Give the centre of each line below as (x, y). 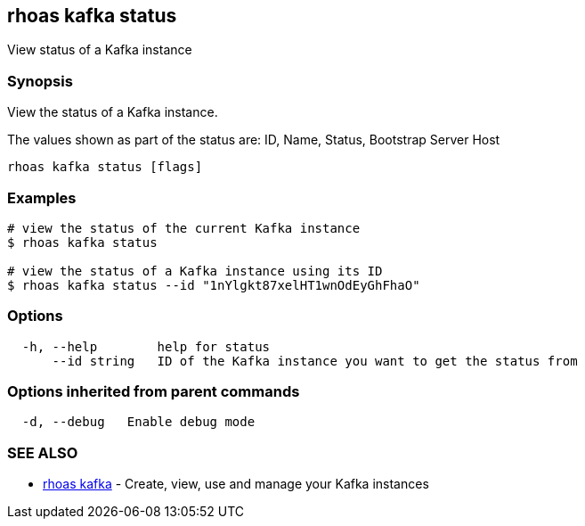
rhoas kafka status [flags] (105, 167)
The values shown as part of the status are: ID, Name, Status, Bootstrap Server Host (254, 140)
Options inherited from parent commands (154, 392)
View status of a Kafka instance (100, 50)
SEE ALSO (43, 452)
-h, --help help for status (146, 346)
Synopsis (40, 81)
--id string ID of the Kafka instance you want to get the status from (315, 361)
